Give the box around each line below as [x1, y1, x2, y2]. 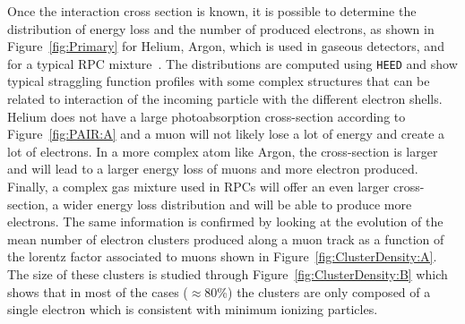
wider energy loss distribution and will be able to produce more [63, 194, 412, 213]
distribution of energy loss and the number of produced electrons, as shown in [7, 19, 435, 38]
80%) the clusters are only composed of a [204, 282, 431, 301]
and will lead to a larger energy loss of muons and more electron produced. [7, 159, 418, 178]
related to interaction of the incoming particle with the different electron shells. [7, 90, 443, 108]
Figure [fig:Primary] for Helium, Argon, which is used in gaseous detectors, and [7, 37, 444, 55]
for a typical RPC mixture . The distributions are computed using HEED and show [7, 54, 458, 72]
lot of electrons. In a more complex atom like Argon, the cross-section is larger [7, 141, 438, 160]
